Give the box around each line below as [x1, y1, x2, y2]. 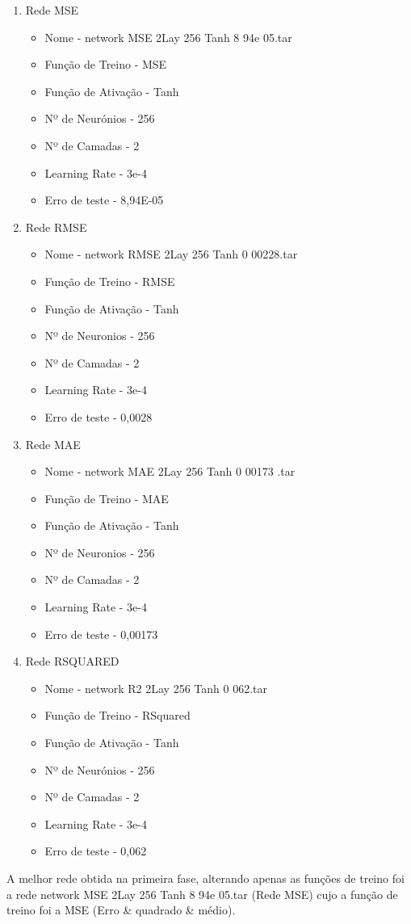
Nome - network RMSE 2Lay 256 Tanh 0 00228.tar [44, 246, 298, 262]
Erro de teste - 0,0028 [44, 408, 153, 425]
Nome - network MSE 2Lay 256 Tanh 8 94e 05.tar [44, 28, 292, 45]
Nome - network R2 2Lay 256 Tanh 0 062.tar [44, 679, 267, 696]
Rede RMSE [25, 218, 87, 235]
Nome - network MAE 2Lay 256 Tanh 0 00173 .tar [44, 463, 296, 480]
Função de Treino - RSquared [44, 707, 191, 724]
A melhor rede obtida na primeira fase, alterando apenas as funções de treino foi [6, 870, 405, 886]
